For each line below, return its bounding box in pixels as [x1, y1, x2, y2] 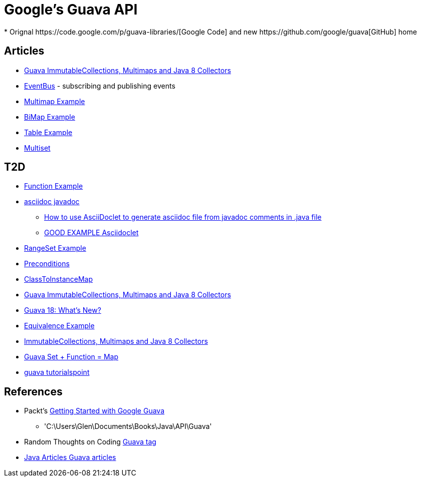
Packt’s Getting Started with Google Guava [24, 406, 165, 415]
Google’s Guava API [4, 1, 138, 18]
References [4, 385, 63, 398]
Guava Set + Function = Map [24, 352, 119, 361]
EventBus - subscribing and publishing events [24, 81, 175, 90]
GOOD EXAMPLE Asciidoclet [44, 228, 139, 237]
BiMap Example [24, 112, 75, 121]
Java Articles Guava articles [24, 453, 116, 462]
